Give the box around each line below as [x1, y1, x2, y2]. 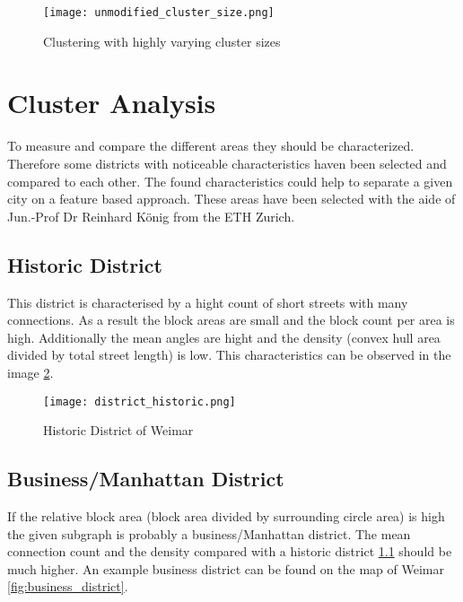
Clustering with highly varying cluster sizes [43, 31, 281, 50]
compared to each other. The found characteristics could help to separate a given [7, 171, 453, 190]
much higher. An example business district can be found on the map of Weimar [7, 559, 444, 578]
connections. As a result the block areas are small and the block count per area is [7, 310, 455, 329]
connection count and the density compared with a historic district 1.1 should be [7, 542, 452, 561]
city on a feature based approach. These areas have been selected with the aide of [7, 189, 456, 208]
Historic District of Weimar [43, 421, 194, 440]
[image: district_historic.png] [43, 395, 236, 408]
